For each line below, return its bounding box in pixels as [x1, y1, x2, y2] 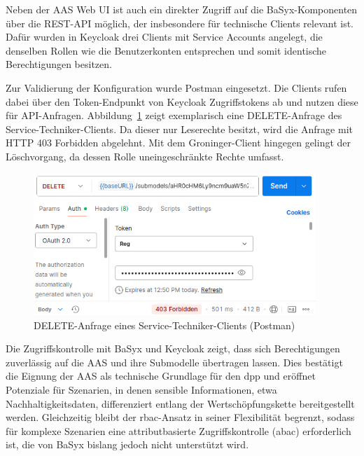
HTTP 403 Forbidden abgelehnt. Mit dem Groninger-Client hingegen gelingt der [6, 135, 351, 150]
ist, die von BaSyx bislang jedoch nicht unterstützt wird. [6, 437, 249, 452]
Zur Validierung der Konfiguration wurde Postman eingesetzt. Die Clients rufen [6, 80, 347, 95]
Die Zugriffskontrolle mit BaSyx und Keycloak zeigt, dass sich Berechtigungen [6, 341, 340, 356]
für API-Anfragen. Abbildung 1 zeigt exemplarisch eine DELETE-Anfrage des [6, 108, 342, 123]
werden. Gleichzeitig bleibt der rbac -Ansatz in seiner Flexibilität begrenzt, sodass [6, 410, 355, 424]
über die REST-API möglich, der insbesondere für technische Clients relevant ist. [6, 15, 353, 30]
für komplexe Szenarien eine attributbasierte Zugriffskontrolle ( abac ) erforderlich [6, 423, 351, 438]
